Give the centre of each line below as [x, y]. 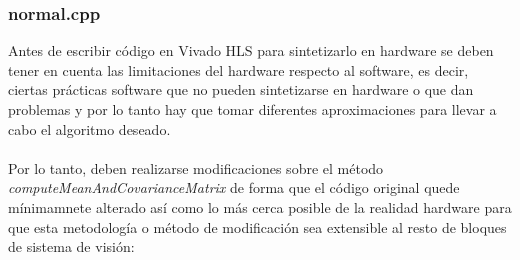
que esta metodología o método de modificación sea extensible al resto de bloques [257, 226]
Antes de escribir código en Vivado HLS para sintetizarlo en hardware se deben [251, 50]
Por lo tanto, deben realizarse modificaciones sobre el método [196, 167]
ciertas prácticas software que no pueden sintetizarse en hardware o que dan [241, 89]
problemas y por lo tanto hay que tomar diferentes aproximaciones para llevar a [252, 109]
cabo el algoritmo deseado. [89, 128]
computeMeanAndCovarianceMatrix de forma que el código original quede [234, 187]
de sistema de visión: [71, 246]
